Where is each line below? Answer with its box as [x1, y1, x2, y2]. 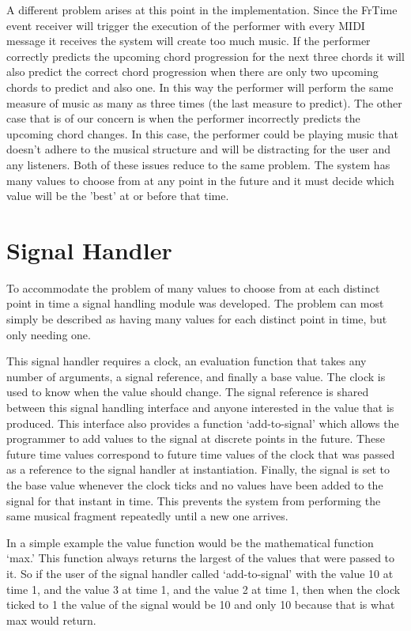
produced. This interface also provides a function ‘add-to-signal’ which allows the [6, 414, 399, 431]
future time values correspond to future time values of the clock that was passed [6, 445, 395, 462]
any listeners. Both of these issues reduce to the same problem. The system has [6, 156, 390, 172]
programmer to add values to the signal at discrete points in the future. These [6, 430, 385, 447]
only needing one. [6, 326, 91, 342]
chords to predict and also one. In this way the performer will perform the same [6, 78, 394, 95]
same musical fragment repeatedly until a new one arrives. [6, 508, 288, 524]
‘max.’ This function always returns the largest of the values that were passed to [6, 550, 395, 566]
